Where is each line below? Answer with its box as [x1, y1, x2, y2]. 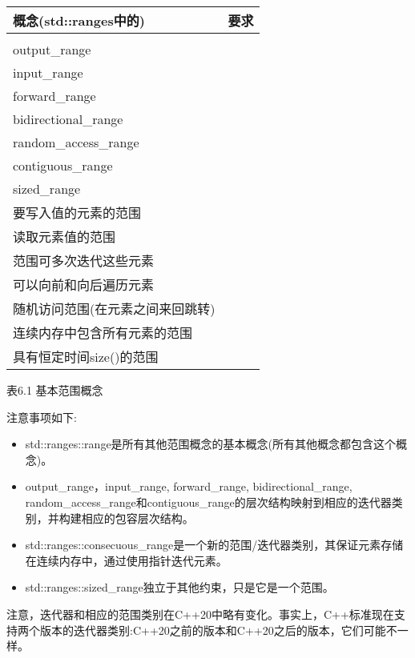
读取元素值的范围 [13, 227, 116, 246]
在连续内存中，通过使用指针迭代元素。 [25, 552, 228, 568]
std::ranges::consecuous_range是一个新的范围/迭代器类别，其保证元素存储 [25, 536, 404, 553]
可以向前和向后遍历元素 [13, 275, 155, 294]
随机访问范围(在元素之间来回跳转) [13, 299, 216, 318]
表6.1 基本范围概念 [6, 382, 103, 398]
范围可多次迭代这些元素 [13, 251, 155, 270]
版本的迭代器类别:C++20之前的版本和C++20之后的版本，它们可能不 [39, 621, 397, 638]
